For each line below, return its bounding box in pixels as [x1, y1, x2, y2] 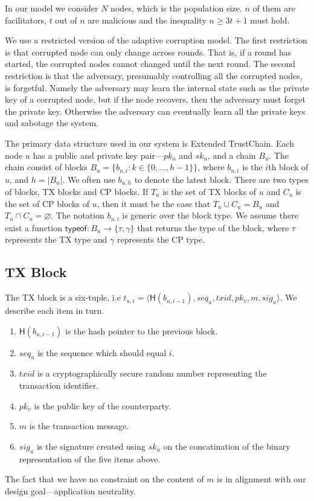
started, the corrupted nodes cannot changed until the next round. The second [5, 57, 296, 70]
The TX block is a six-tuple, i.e [5, 291, 121, 304]
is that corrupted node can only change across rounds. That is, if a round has [5, 45, 292, 58]
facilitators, [5, 13, 46, 26]
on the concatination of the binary [163, 439, 290, 452]
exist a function [5, 221, 62, 234]
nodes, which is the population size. [111, 2, 242, 14]
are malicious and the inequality [88, 13, 207, 26]
